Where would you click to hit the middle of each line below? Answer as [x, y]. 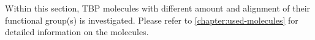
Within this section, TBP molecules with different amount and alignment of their [158, 8]
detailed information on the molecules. [77, 32]
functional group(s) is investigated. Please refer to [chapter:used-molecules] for [152, 20]
